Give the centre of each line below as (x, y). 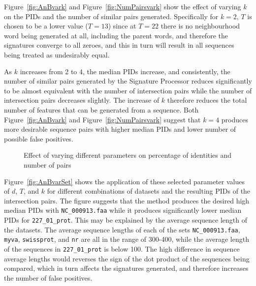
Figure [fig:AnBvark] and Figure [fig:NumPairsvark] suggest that (102, 119)
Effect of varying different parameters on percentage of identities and (128, 155)
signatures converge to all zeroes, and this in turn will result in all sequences (119, 45)
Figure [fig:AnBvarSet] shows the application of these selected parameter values (124, 181)
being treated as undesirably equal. (57, 54)
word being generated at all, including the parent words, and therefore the (116, 35)
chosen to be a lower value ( (46, 26)
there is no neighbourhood (200, 26)
